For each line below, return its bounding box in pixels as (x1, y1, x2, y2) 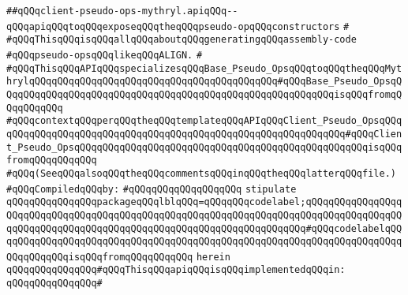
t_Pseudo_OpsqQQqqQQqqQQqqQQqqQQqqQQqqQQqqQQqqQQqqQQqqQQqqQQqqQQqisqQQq (6, 141, 402, 153)
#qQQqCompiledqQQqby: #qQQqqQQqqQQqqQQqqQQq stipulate (6, 183, 297, 195)
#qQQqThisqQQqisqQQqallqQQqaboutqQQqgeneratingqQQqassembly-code (6, 34, 357, 46)
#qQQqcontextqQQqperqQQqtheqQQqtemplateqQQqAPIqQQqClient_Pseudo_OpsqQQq (6, 115, 402, 127)
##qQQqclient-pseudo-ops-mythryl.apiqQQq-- (6, 6, 238, 17)
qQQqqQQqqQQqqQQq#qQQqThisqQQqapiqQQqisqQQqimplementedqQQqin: (6, 264, 346, 276)
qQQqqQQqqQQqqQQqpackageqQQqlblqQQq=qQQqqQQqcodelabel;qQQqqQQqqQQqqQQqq (6, 196, 402, 208)
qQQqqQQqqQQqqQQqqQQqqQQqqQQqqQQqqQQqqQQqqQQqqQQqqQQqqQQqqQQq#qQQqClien (6, 128, 402, 140)
